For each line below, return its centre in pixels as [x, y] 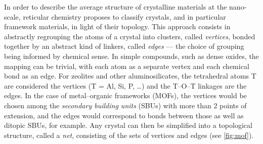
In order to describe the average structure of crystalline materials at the [116, 7]
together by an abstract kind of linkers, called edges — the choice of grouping [124, 46]
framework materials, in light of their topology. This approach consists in [117, 26]
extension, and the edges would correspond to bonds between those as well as [124, 115]
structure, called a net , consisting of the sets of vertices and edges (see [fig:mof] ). [129, 135]
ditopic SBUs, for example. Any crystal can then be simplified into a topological [128, 125]
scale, [12, 16]
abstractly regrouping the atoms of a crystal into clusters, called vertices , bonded [130, 36]
